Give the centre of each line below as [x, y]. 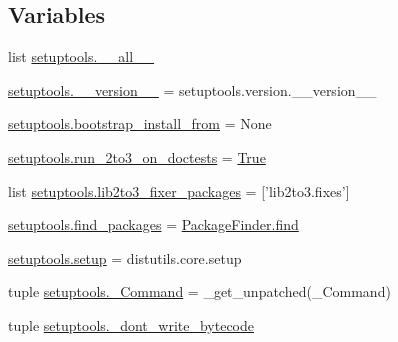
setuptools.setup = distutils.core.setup [125, 257]
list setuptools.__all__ [81, 56]
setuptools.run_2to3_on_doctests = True [137, 156]
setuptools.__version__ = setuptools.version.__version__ [192, 89]
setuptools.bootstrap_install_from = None [140, 123]
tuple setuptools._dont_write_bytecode [131, 324]
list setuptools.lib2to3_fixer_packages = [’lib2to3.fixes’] [179, 190]
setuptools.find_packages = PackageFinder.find [153, 224]
